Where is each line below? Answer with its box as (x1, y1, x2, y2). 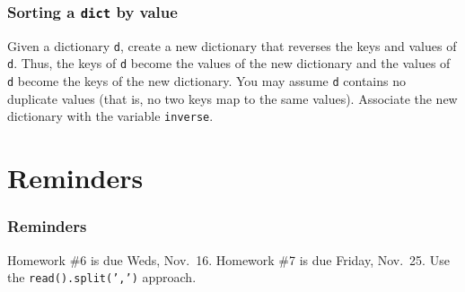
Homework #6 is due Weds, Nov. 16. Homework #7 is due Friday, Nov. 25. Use (7, 250, 450, 269)
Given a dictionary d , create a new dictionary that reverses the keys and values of (7, 36, 457, 55)
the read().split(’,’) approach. (7, 268, 197, 287)
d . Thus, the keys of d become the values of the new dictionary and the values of (7, 54, 451, 73)
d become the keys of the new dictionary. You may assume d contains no (7, 72, 406, 90)
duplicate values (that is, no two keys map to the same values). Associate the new (7, 89, 458, 107)
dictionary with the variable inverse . (7, 107, 214, 125)
